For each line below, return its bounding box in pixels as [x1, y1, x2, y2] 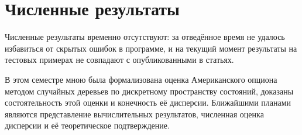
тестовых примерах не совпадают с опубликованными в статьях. [5, 53, 234, 66]
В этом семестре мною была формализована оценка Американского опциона [5, 73, 277, 85]
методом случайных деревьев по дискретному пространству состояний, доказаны [5, 85, 294, 97]
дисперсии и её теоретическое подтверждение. [5, 119, 170, 131]
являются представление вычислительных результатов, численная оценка [5, 107, 264, 120]
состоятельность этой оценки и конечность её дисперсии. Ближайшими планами [5, 96, 291, 109]
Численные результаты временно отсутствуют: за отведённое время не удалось [5, 31, 285, 43]
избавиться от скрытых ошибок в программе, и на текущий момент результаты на [5, 42, 297, 54]
